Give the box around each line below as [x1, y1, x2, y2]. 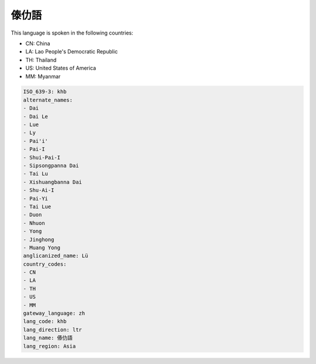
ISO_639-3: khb [23, 89, 67, 95]
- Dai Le [23, 113, 49, 120]
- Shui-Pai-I [23, 154, 61, 161]
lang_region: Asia [23, 343, 76, 349]
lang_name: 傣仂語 [23, 335, 73, 341]
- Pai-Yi [23, 195, 49, 202]
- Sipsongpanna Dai [23, 162, 79, 169]
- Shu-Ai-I [23, 187, 54, 193]
